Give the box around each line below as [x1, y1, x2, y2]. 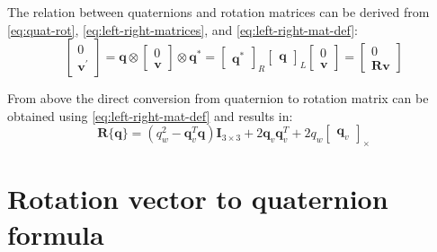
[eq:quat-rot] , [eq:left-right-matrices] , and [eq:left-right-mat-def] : [7, 20, 359, 39]
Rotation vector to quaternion [7, 180, 388, 217]
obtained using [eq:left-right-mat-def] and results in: [7, 106, 293, 125]
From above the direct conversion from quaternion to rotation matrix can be [7, 89, 429, 108]
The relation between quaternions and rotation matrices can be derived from [7, 3, 430, 21]
